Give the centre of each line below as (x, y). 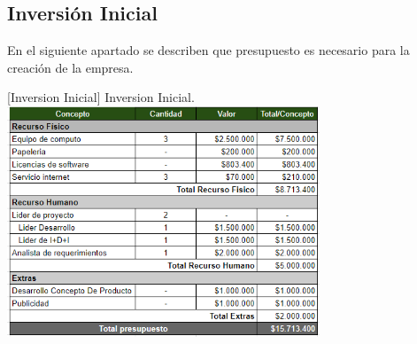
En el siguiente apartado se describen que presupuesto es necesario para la (208, 50)
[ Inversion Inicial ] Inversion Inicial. (101, 97)
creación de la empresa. (70, 67)
